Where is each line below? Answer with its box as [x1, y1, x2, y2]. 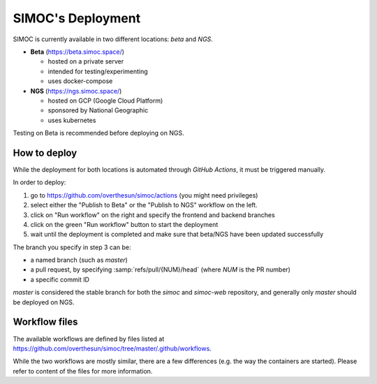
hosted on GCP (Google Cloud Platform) [47, 96, 163, 105]
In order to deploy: [13, 178, 66, 186]
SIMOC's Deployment [13, 10, 141, 26]
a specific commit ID [30, 275, 90, 283]
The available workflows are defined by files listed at [13, 334, 165, 343]
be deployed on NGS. [13, 297, 75, 307]
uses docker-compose [47, 77, 113, 85]
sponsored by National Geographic [47, 106, 149, 115]
